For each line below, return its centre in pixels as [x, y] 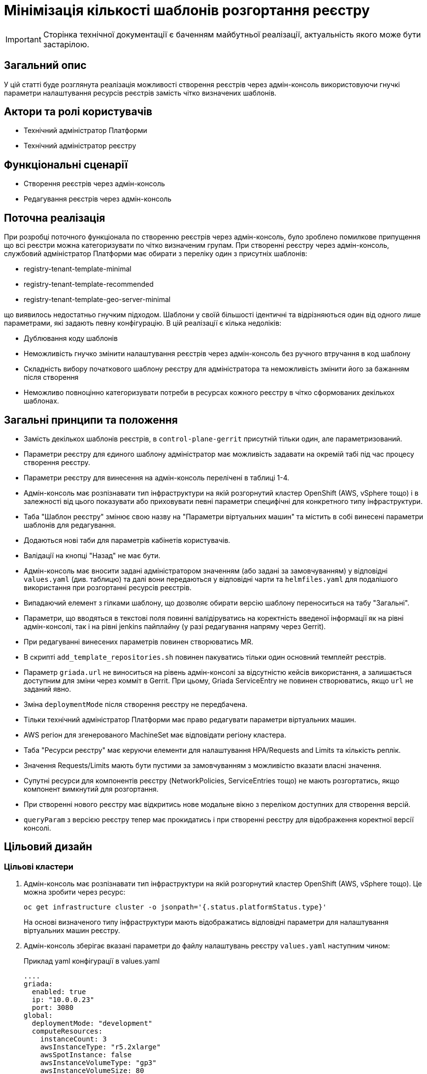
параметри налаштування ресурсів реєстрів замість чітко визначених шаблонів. [140, 93]
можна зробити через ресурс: [75, 892]
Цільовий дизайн [48, 847]
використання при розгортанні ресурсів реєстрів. [108, 587]
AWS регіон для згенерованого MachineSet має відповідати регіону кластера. [155, 735]
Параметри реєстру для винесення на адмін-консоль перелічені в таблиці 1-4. [157, 477]
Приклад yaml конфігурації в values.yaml [92, 961]
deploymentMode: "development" [92, 1024]
